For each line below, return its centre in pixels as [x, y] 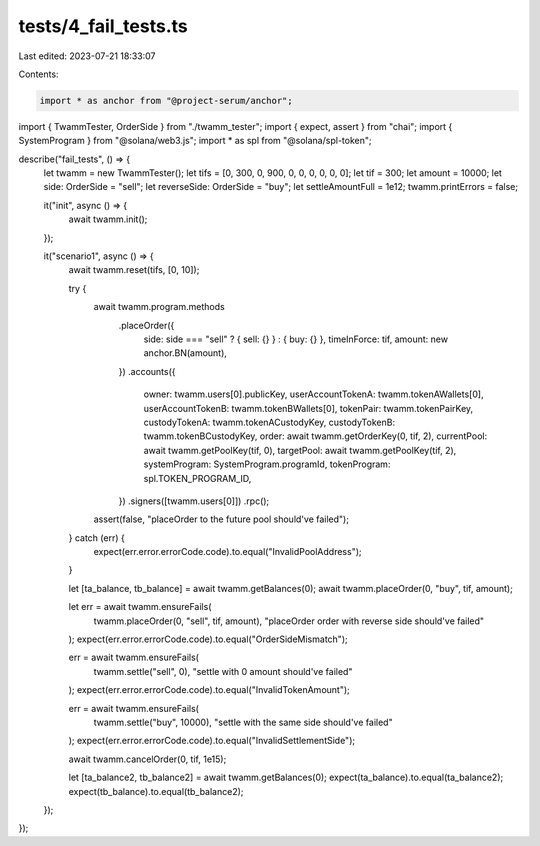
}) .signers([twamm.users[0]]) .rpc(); [194, 501]
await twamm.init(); [108, 219]
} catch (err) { [96, 537]
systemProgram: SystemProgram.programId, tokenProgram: [267, 464]
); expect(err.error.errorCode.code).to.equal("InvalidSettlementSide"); [211, 741]
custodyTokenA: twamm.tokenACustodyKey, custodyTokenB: [269, 422]
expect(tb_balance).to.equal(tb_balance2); [156, 791]
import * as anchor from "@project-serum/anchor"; [166, 100]
